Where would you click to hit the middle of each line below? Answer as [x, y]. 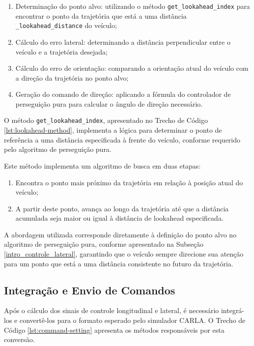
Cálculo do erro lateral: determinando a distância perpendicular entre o [123, 42]
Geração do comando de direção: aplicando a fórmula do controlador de [123, 94]
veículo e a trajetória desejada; [62, 51]
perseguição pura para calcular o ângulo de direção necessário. [109, 103]
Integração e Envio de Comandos [90, 290]
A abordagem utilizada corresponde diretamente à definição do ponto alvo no [120, 234]
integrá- [233, 310]
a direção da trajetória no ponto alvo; [72, 77]
